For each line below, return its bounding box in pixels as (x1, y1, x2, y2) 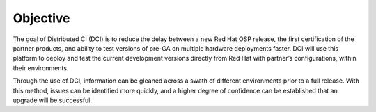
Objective (13, 10, 70, 26)
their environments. (13, 63, 69, 72)
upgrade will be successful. (13, 96, 92, 104)
